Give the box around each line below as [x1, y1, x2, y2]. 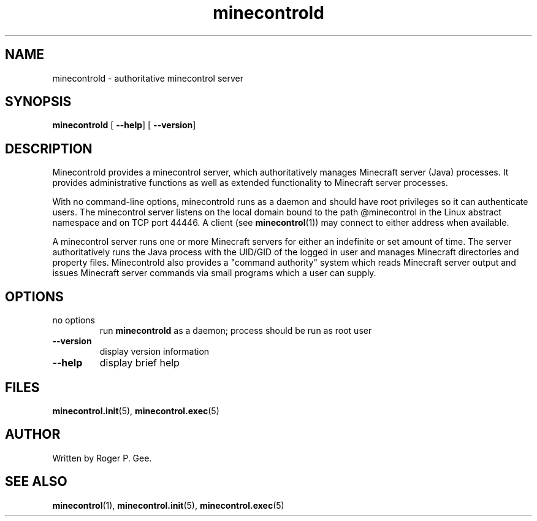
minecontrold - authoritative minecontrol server [52, 72, 243, 83]
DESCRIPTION [5, 141, 93, 156]
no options [52, 315, 95, 326]
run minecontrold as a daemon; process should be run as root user [99, 325, 372, 336]
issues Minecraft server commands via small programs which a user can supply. [52, 268, 376, 279]
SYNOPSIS [5, 94, 72, 110]
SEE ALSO [5, 474, 67, 490]
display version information [99, 346, 210, 357]
